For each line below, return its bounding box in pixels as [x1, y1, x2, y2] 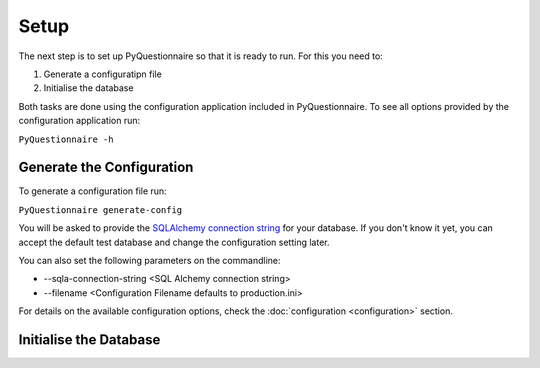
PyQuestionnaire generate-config [18, 204, 183, 215]
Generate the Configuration [18, 159, 194, 176]
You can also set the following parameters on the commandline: [18, 254, 281, 266]
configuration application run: [18, 115, 141, 127]
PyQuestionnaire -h [18, 133, 114, 145]
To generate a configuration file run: [18, 185, 167, 197]
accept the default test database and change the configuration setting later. [18, 236, 330, 248]
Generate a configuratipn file [43, 68, 162, 80]
